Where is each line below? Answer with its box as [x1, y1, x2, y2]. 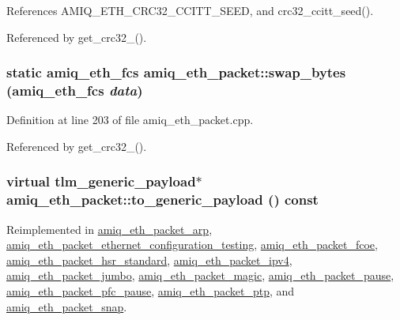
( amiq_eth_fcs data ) [6, 81, 143, 100]
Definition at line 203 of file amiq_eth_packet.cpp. [6, 111, 254, 128]
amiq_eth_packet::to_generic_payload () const [6, 190, 319, 209]
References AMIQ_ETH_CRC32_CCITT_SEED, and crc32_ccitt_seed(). [6, 2, 374, 18]
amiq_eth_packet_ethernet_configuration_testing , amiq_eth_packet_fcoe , [6, 236, 378, 253]
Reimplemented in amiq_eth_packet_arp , [6, 220, 213, 237]
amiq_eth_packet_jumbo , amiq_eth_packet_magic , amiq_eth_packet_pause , [6, 267, 394, 284]
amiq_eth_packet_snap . [6, 298, 127, 314]
